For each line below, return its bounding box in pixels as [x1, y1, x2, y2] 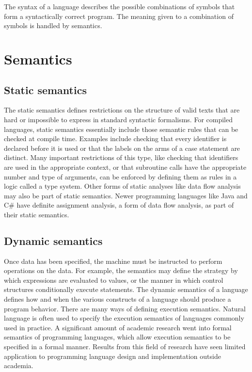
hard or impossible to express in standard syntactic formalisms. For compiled [4, 114, 233, 124]
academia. [4, 360, 33, 371]
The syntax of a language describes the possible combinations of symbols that [4, 1, 235, 11]
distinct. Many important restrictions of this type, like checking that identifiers [4, 152, 238, 162]
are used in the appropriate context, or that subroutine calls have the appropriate [4, 162, 247, 172]
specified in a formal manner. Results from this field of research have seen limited [4, 341, 246, 352]
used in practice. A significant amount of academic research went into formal [4, 322, 232, 332]
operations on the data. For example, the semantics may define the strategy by [4, 265, 238, 275]
